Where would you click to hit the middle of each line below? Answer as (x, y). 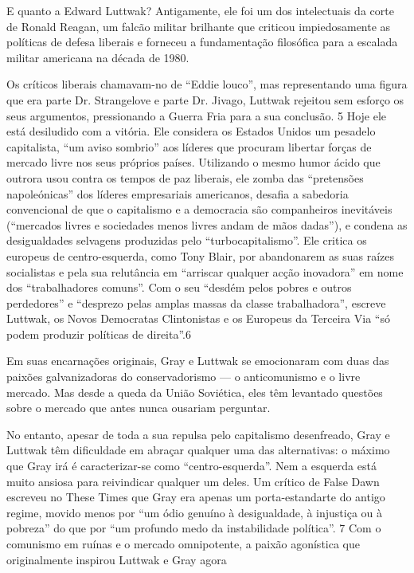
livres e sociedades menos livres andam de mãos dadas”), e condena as (236, 224)
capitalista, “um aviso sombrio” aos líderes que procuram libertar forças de (189, 146)
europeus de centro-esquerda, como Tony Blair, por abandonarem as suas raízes (201, 255)
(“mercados (34, 224)
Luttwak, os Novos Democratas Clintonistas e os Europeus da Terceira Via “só (198, 318)
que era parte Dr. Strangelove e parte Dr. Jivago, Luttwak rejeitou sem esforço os (205, 99)
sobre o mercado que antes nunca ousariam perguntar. (139, 408)
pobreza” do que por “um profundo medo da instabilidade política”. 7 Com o (194, 528)
